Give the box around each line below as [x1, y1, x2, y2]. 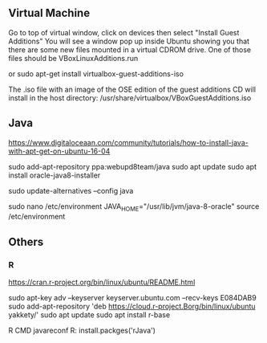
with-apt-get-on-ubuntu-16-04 [8, 146, 111, 156]
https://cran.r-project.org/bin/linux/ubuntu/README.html [8, 277, 196, 288]
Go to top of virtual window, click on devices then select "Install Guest [8, 27, 240, 37]
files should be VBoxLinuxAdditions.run [8, 53, 139, 63]
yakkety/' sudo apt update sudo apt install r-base [8, 310, 171, 320]
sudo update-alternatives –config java [8, 186, 134, 195]
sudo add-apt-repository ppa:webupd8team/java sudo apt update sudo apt [8, 161, 257, 171]
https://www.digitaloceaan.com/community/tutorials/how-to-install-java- [8, 137, 249, 147]
